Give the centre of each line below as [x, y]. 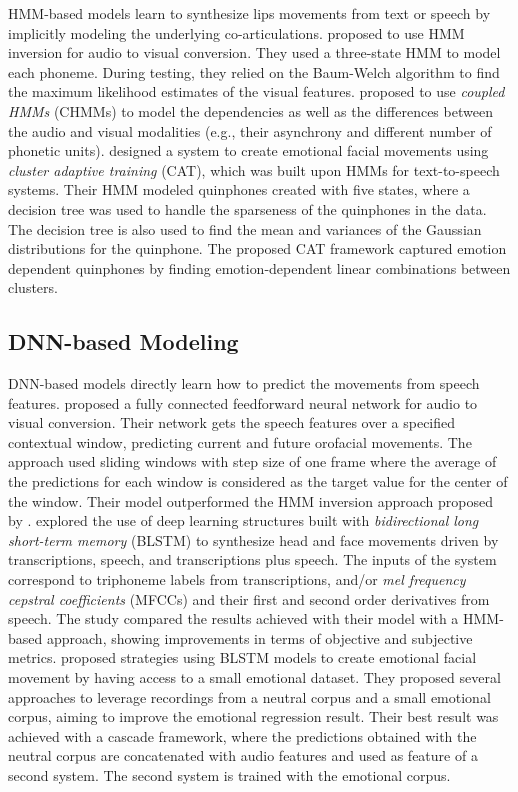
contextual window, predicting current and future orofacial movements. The [240, 441]
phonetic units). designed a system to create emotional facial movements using [248, 150]
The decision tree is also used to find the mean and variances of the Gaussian [245, 228]
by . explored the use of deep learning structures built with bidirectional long [243, 520]
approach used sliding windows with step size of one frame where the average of [252, 461]
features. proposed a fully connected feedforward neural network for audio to [243, 402]
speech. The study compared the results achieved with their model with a [233, 618]
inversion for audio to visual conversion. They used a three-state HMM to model [254, 52]
